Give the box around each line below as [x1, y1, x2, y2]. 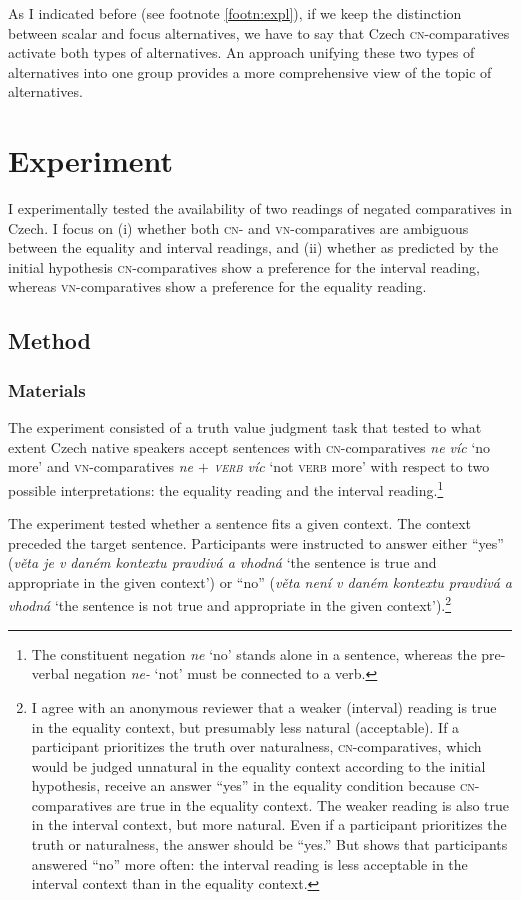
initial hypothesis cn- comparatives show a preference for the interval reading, [8, 256, 480, 277]
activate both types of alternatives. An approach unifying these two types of [8, 42, 475, 63]
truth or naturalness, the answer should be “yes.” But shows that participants [31, 834, 508, 855]
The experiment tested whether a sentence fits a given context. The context [8, 513, 472, 534]
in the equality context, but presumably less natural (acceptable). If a [31, 716, 460, 737]
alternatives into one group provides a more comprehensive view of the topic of [8, 61, 492, 82]
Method [8, 325, 91, 356]
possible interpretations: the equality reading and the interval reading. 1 [8, 476, 444, 500]
